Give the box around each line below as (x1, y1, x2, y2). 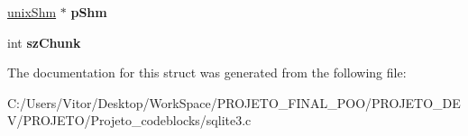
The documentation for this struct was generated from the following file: (7, 63, 407, 82)
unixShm (7, 3, 57, 21)
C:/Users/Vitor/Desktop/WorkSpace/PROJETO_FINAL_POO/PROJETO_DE (7, 93, 461, 112)
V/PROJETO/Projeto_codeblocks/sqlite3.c (7, 111, 252, 130)
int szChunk (7, 32, 81, 51)
